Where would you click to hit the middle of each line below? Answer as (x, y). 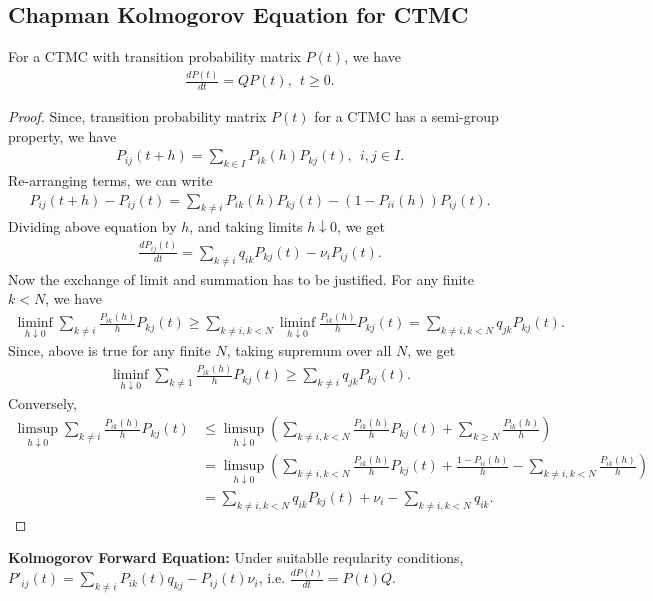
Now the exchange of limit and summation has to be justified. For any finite (241, 278)
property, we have (62, 135)
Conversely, (42, 402)
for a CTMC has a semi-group (406, 115)
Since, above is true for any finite (109, 350)
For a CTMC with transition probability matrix (154, 56)
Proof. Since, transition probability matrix (137, 115)
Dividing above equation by (92, 226)
